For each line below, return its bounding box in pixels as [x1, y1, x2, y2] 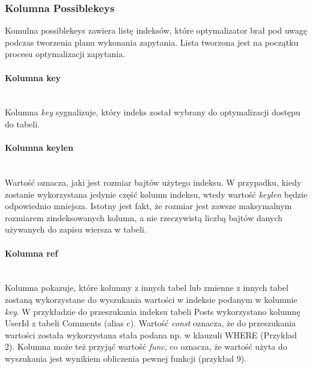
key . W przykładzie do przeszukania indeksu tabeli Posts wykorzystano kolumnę [5, 305, 301, 317]
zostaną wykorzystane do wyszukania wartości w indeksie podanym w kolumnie [5, 293, 298, 305]
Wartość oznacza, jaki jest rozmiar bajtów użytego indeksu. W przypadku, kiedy [5, 175, 302, 188]
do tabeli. [5, 117, 40, 130]
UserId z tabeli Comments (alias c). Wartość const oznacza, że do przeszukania [5, 317, 296, 329]
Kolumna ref [5, 246, 58, 259]
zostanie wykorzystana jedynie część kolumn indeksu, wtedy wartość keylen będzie [5, 188, 308, 200]
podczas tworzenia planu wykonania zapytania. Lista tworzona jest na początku [5, 35, 299, 48]
